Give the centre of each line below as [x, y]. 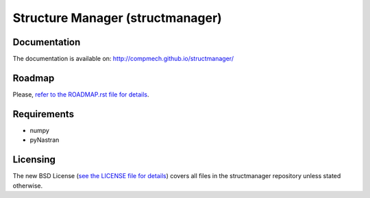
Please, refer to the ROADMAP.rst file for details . [81, 94]
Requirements [44, 114]
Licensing [34, 160]
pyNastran [45, 140]
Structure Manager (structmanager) [117, 18]
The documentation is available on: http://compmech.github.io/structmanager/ [123, 59]
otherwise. [28, 186]
